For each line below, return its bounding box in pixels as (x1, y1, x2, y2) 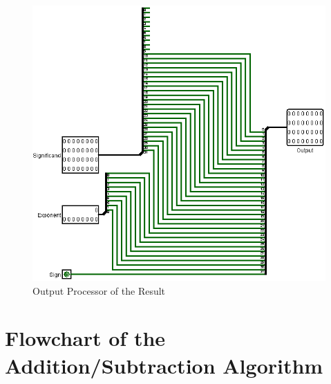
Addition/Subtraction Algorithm (5, 351, 323, 379)
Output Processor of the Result (32, 283, 166, 298)
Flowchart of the (5, 324, 166, 352)
